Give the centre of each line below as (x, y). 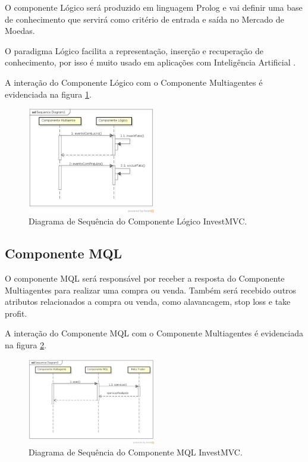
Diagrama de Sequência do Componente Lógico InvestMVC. (138, 221)
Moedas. (20, 31)
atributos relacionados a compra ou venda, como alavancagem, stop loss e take (148, 302)
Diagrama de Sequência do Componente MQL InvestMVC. (136, 452)
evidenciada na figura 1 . (48, 94)
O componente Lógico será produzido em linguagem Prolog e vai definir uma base (154, 7)
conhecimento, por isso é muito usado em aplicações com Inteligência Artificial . (150, 62)
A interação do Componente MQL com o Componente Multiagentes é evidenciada (154, 333)
